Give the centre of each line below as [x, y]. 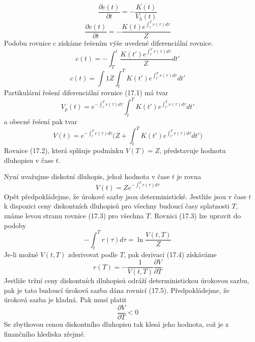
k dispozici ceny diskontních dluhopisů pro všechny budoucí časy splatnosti [117, 206]
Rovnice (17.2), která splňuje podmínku [64, 150]
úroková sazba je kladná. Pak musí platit [65, 300]
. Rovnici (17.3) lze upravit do [195, 216]
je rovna [189, 176]
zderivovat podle [93, 254]
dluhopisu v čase [29, 160]
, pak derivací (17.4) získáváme [170, 254]
